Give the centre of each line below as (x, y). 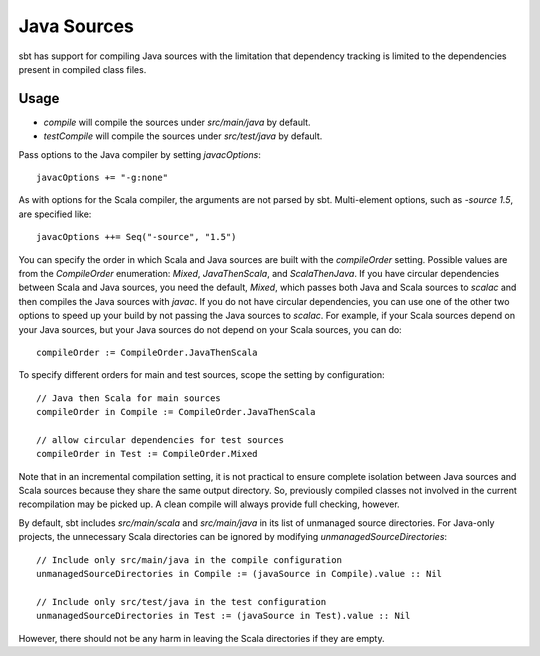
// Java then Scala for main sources (129, 398)
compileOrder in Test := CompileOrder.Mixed (147, 454)
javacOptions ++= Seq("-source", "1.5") (136, 237)
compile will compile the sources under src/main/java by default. (177, 122)
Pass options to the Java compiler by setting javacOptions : (140, 154)
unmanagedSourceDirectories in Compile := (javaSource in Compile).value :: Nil (239, 573)
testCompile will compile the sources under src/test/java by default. (183, 136)
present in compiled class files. (82, 69)
